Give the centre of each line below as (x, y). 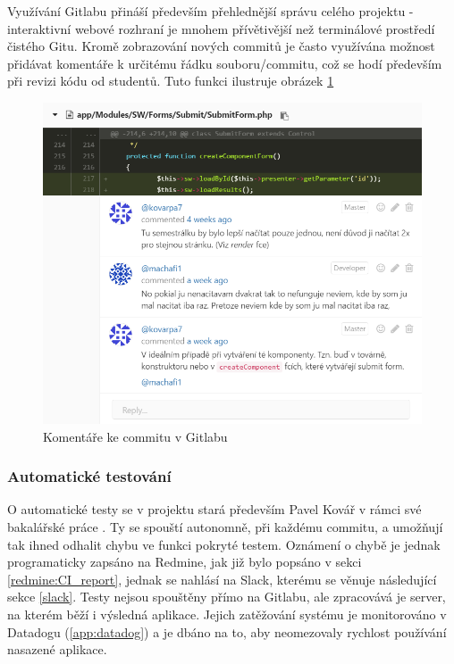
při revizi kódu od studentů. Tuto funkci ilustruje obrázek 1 (171, 81)
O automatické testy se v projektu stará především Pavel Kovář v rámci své (214, 509)
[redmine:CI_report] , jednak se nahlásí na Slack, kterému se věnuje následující (222, 579)
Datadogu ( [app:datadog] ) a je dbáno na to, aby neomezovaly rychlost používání (227, 631)
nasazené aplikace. (57, 649)
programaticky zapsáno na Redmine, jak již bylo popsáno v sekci (185, 562)
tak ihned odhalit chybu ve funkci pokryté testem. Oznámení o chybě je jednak (224, 544)
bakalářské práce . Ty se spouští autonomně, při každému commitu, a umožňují (225, 527)
